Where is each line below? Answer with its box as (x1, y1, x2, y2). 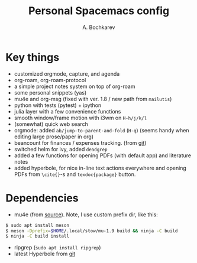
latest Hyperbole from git (14, 250, 75, 258)
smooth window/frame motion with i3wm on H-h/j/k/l (14, 114, 147, 121)
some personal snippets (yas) (14, 89, 87, 96)
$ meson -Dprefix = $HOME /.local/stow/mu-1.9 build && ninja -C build (5, 228, 178, 234)
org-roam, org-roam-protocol (14, 76, 86, 83)
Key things (5, 50, 60, 64)
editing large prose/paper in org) (14, 133, 94, 140)
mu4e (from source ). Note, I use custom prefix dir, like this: (14, 211, 158, 218)
